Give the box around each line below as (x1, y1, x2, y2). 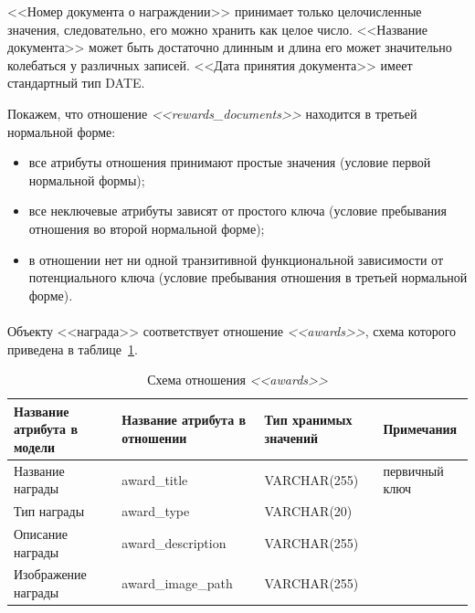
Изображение (14, 565, 87, 584)
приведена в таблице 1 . (7, 339, 138, 358)
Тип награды (14, 502, 85, 521)
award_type (121, 502, 190, 521)
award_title (121, 470, 188, 489)
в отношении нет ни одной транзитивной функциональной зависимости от (28, 249, 444, 269)
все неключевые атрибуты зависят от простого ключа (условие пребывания (28, 201, 448, 220)
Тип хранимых (264, 410, 353, 429)
